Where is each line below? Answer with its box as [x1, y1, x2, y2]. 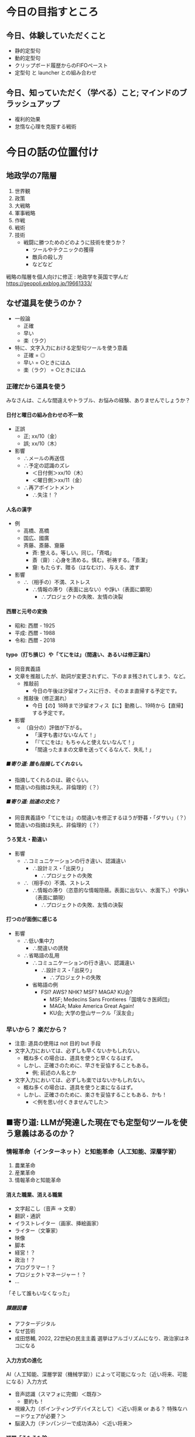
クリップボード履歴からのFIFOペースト [14, 62, 108, 69]
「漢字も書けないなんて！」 [32, 731, 99, 738]
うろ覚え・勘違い [6, 836, 47, 843]
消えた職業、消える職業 [6, 1191, 63, 1198]
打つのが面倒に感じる [6, 916, 57, 923]
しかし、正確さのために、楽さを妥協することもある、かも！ [23, 1091, 167, 1098]
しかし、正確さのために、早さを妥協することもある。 [23, 1062, 152, 1069]
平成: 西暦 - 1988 [14, 629, 56, 636]
